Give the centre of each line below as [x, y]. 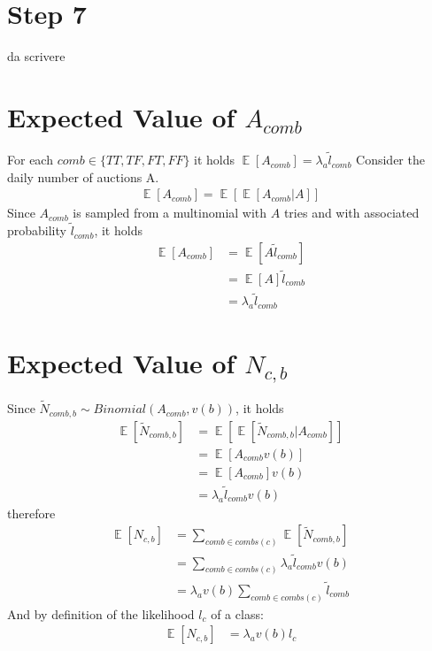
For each [30, 160]
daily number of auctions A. [83, 176]
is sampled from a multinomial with [170, 213]
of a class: [237, 613]
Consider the [390, 160]
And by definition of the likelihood [101, 613]
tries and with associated [351, 213]
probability [37, 230]
